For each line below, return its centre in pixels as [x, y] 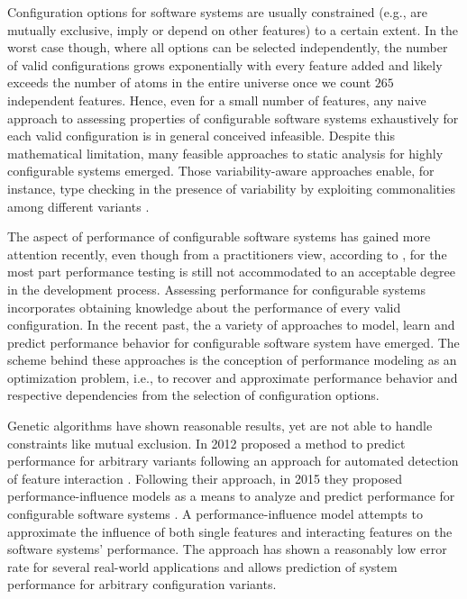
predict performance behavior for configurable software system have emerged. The [233, 342]
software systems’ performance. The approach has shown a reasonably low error [227, 549]
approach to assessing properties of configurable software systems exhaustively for [233, 118]
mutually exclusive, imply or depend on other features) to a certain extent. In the [233, 29]
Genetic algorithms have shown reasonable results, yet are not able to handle [220, 426]
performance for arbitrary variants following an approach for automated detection [233, 461]
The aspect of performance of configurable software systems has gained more [219, 236]
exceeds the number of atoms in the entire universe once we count [189, 82]
